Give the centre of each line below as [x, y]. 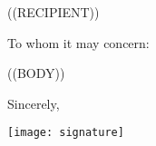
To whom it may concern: [78, 42]
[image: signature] [66, 133]
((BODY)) [36, 73]
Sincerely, [34, 103]
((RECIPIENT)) [54, 12]
